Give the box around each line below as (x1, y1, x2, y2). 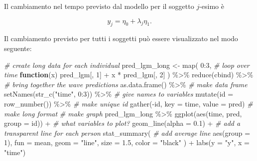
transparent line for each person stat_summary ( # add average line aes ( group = (4, 127, 251, 138)
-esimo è (199, 1, 224, 11)
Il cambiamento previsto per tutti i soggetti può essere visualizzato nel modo (4, 33, 238, 44)
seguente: (4, 43, 32, 53)
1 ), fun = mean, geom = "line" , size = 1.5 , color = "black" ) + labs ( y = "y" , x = (4, 137, 250, 148)
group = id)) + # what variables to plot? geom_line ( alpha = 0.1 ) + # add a (4, 118, 241, 128)
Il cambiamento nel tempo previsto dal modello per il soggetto (4, 1, 194, 11)
